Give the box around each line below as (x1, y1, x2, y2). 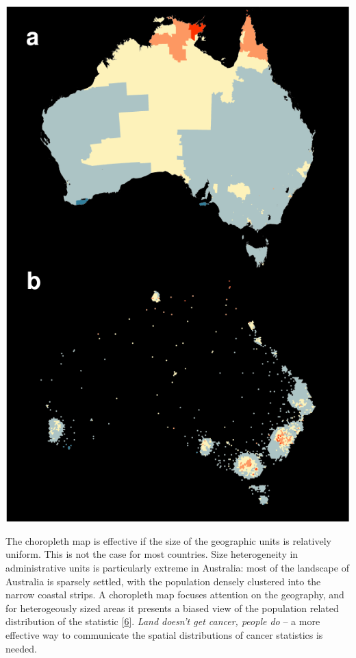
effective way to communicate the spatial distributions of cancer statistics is (5, 628, 323, 642)
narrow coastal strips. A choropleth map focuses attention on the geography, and (5, 587, 344, 602)
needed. (5, 641, 37, 655)
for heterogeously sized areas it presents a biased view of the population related (5, 600, 339, 615)
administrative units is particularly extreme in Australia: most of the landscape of (5, 561, 349, 575)
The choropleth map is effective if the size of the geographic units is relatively (5, 533, 331, 548)
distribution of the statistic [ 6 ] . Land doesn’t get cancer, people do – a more (5, 614, 320, 628)
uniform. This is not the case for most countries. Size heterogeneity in (5, 547, 298, 561)
